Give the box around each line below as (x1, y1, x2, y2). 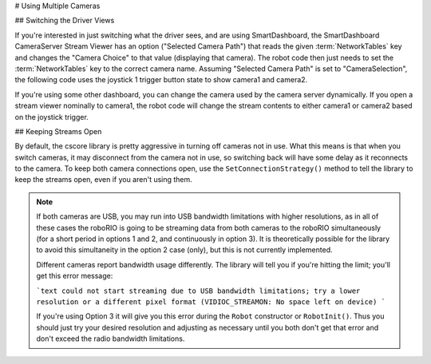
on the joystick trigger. (14, 112, 89, 121)
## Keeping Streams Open (14, 126, 102, 136)
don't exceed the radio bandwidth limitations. (36, 334, 185, 343)
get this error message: (36, 271, 113, 281)
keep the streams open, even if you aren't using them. (14, 175, 193, 184)
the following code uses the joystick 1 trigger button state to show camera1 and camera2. (14, 75, 308, 85)
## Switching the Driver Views (14, 16, 115, 26)
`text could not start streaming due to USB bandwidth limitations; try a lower (36, 286, 361, 295)
